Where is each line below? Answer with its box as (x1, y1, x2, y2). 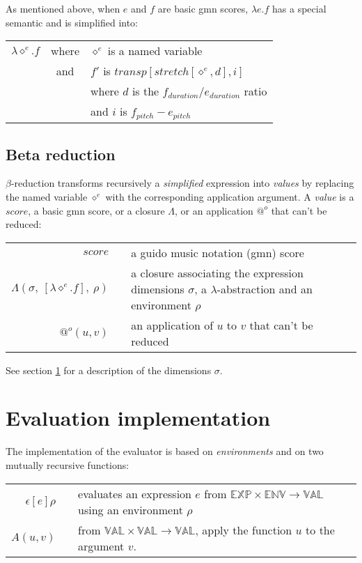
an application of (131, 316, 214, 333)
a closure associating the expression (131, 264, 304, 281)
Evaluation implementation (6, 403, 271, 432)
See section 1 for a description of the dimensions (6, 362, 212, 377)
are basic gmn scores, (157, 1, 249, 15)
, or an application (175, 203, 253, 217)
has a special (272, 1, 326, 15)
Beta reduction (6, 143, 116, 164)
